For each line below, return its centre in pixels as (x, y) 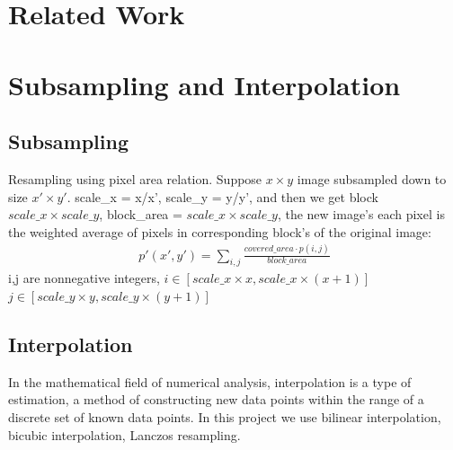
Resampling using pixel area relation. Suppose (135, 178)
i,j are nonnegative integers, (84, 278)
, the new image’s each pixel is (361, 214)
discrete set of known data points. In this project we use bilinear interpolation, (225, 417)
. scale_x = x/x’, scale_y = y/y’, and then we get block (222, 196)
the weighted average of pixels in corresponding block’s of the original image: (220, 231)
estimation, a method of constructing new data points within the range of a (216, 399)
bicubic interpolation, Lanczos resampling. (124, 434)
